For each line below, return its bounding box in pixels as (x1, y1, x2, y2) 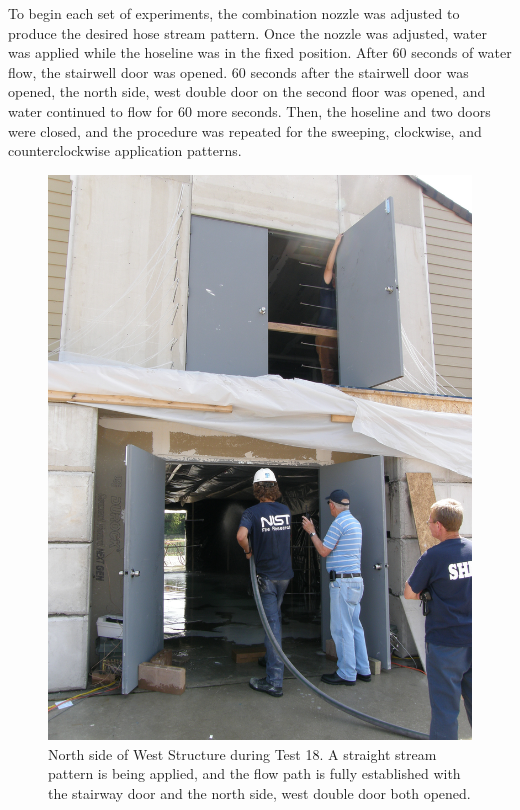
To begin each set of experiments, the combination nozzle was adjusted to (8, 3, 460, 23)
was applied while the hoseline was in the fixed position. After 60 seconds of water (8, 42, 512, 63)
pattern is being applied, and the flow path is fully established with (48, 763, 461, 784)
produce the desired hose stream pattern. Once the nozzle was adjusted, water (8, 22, 487, 43)
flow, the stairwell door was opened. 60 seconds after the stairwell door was (8, 61, 469, 82)
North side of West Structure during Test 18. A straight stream (48, 743, 437, 764)
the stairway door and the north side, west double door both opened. (48, 782, 471, 803)
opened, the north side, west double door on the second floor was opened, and (8, 81, 486, 102)
